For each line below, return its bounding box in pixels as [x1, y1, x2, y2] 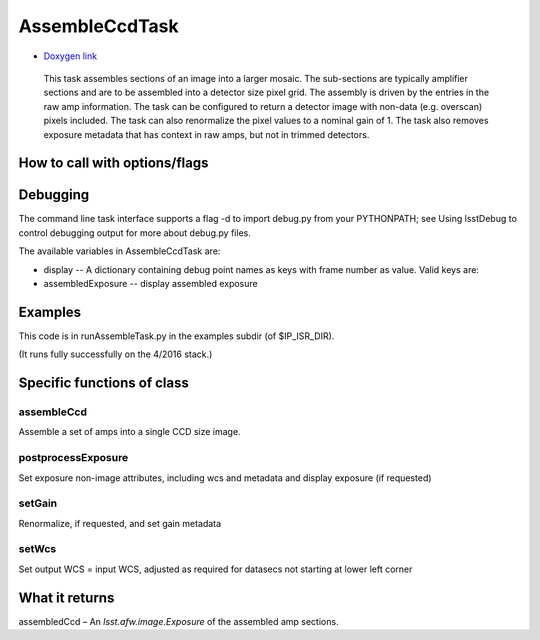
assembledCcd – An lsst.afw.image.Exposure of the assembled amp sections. [18, 615, 339, 627]
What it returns [18, 589, 115, 606]
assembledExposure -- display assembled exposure [43, 277, 259, 289]
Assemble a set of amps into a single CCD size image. [18, 426, 241, 438]
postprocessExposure [18, 451, 129, 465]
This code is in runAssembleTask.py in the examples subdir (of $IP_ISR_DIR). [18, 330, 335, 342]
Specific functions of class [18, 375, 189, 392]
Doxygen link [43, 50, 98, 62]
